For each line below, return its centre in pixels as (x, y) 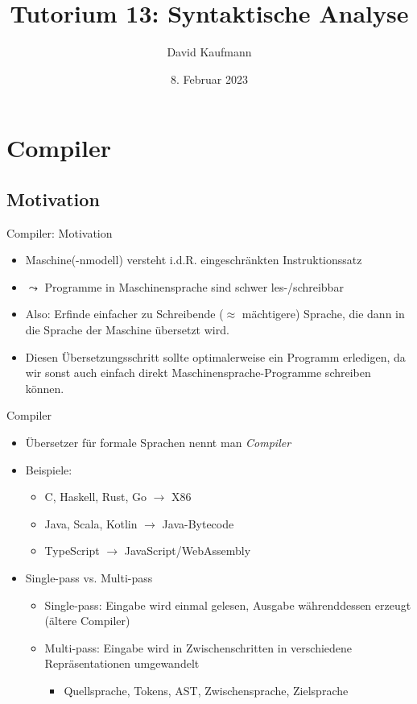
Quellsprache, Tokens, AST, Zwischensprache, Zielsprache (206, 690)
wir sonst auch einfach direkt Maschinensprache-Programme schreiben (198, 373)
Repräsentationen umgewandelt (122, 663)
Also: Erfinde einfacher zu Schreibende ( (124, 314)
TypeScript (72, 551)
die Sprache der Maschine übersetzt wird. (127, 330)
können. (45, 388)
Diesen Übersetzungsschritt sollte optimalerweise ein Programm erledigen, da (215, 356)
